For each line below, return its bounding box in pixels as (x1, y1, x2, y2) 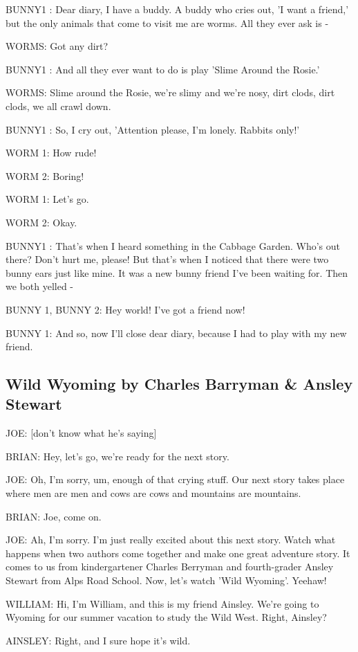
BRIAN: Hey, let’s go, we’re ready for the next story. (6, 449, 229, 463)
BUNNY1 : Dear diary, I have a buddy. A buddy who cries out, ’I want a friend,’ (6, 2, 349, 16)
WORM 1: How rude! (6, 145, 97, 160)
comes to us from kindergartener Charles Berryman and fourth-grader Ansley (6, 559, 334, 574)
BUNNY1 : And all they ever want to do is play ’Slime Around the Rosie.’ (6, 62, 320, 76)
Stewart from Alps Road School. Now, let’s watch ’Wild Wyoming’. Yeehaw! (6, 573, 327, 588)
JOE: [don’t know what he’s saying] (6, 426, 157, 440)
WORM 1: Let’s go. (6, 192, 89, 206)
